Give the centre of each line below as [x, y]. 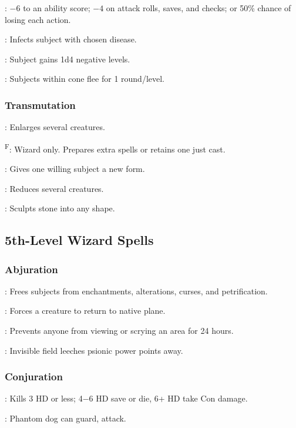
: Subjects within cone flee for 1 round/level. [85, 79]
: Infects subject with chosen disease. [71, 39]
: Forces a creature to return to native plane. [85, 311]
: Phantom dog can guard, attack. [65, 418]
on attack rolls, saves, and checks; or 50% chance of [199, 8]
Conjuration [34, 376]
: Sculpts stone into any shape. [60, 208]
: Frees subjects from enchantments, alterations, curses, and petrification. [136, 291]
